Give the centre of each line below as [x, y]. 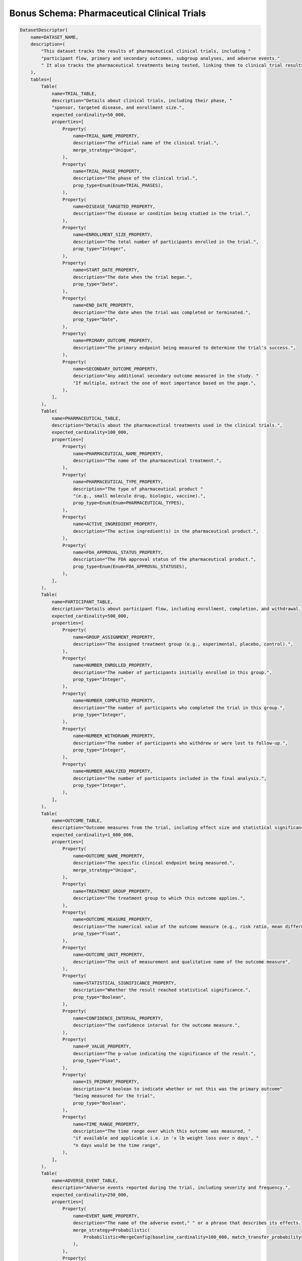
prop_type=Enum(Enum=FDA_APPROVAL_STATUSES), [130, 566]
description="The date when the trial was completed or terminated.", [162, 312]
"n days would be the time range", [117, 1145]
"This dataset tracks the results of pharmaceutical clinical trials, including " [146, 51]
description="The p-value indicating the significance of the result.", [165, 1053]
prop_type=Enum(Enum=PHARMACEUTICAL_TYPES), [129, 503]
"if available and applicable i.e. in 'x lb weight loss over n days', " [166, 1138]
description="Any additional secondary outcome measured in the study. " [166, 376]
